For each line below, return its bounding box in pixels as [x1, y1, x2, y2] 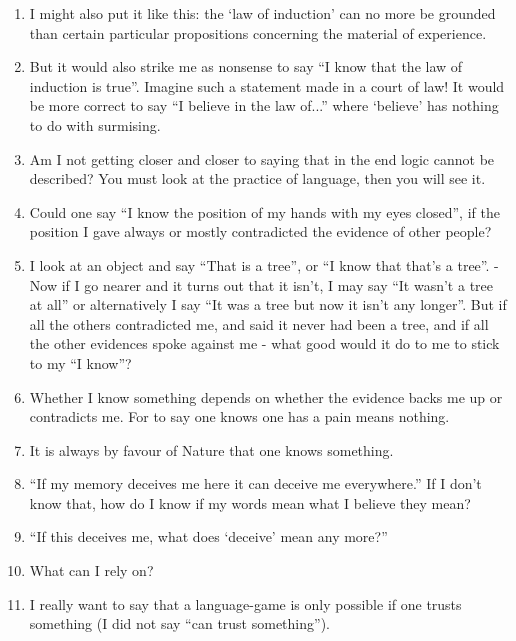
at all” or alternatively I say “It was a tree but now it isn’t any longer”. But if [29, 294, 507, 315]
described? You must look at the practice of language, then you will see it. [29, 168, 486, 189]
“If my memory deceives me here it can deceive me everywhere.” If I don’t [29, 473, 482, 494]
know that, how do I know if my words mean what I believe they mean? [29, 492, 471, 513]
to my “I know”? [29, 352, 132, 373]
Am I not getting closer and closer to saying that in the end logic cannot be [29, 148, 495, 169]
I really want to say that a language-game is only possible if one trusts [29, 593, 462, 614]
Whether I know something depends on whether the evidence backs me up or [29, 386, 503, 407]
